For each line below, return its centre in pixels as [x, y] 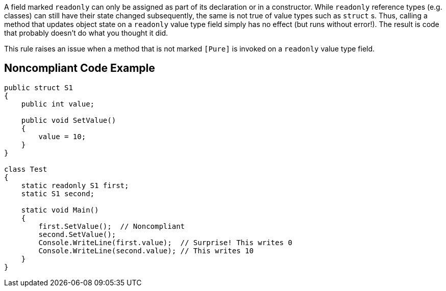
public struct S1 [39, 87]
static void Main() [60, 210]
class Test [26, 169]
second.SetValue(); [77, 234]
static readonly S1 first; [75, 185]
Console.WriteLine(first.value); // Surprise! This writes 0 [165, 242]
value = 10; [62, 136]
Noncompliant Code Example [80, 68]
